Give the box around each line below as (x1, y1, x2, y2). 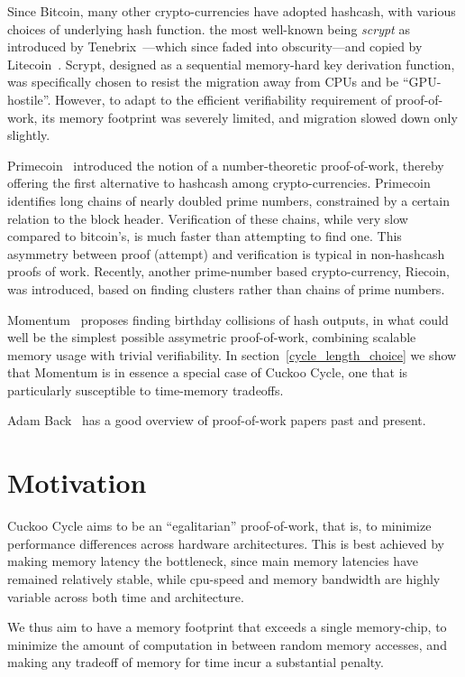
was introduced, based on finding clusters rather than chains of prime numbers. (7, 279, 445, 298)
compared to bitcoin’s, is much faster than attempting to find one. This (7, 227, 402, 246)
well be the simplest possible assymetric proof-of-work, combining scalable (7, 328, 416, 347)
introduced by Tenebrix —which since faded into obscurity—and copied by (7, 37, 423, 56)
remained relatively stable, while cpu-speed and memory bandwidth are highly (7, 569, 441, 588)
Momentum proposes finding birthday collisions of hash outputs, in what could (7, 310, 449, 329)
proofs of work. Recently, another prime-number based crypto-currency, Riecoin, (7, 262, 450, 281)
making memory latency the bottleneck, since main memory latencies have (7, 552, 418, 570)
